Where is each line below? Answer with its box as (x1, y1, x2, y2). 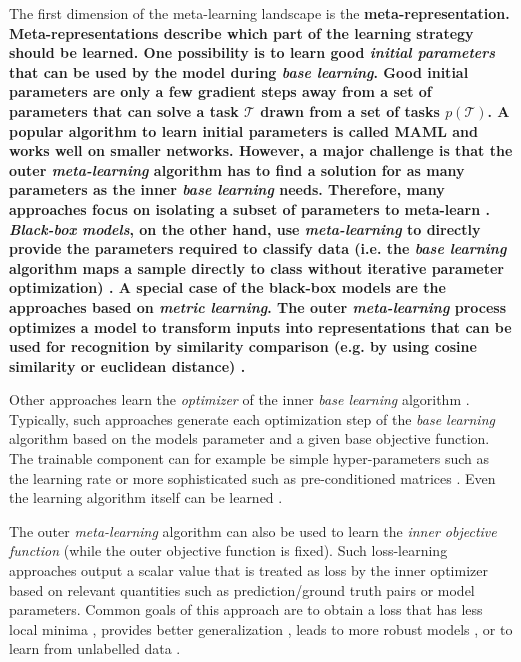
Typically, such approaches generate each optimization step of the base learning (9, 408, 495, 429)
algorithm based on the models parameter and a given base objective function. (9, 428, 490, 449)
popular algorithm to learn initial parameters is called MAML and (9, 120, 478, 141)
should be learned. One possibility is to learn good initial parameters (9, 42, 496, 63)
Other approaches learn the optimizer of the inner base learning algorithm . (9, 389, 470, 410)
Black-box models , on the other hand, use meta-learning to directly (9, 218, 481, 239)
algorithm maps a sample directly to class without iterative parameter (9, 257, 504, 278)
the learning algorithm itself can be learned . (9, 487, 283, 508)
